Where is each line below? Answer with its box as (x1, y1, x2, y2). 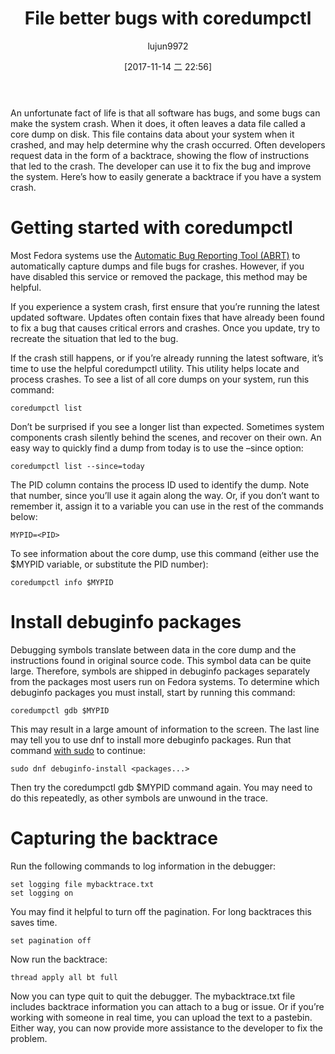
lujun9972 (147, 40, 189, 52)
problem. (10, 1032, 48, 1044)
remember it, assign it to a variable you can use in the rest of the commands (10, 500, 324, 512)
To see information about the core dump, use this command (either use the (10, 547, 320, 559)
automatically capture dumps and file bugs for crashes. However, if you (10, 260, 305, 272)
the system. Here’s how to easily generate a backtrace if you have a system (10, 170, 322, 182)
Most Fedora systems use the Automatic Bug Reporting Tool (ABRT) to (10, 249, 301, 261)
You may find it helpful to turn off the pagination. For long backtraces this (10, 905, 312, 917)
